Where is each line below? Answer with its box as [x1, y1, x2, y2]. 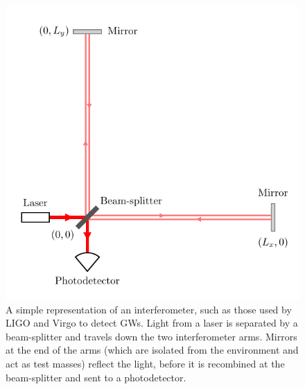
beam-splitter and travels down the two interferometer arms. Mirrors [6, 329, 297, 343]
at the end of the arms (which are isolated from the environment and [6, 343, 299, 357]
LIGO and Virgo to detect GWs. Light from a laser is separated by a [6, 315, 298, 330]
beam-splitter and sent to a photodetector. [6, 370, 186, 384]
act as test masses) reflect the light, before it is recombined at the [6, 356, 285, 370]
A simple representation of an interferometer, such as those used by [6, 302, 292, 316]
